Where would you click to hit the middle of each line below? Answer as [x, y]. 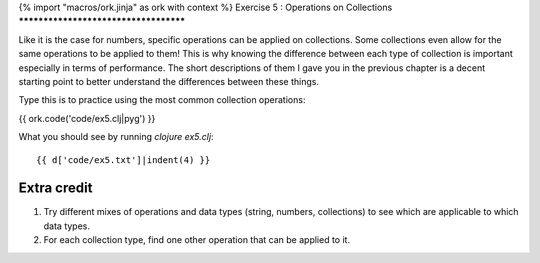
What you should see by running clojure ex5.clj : [116, 137]
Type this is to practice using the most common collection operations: [162, 100]
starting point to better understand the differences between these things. [169, 81]
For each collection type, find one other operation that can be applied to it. [196, 240]
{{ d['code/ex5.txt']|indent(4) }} [123, 159]
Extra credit [55, 188]
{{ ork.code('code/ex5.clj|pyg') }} [87, 118]
